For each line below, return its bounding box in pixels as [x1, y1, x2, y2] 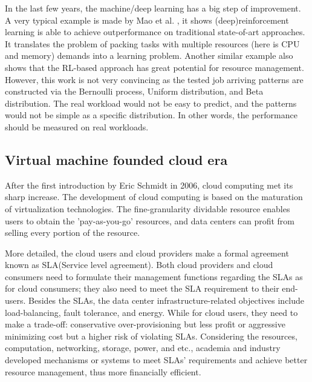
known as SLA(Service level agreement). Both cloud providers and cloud [5, 258, 273, 271]
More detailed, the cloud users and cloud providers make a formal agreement [5, 246, 289, 259]
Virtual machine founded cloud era [5, 150, 228, 169]
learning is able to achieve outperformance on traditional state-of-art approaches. [5, 25, 305, 38]
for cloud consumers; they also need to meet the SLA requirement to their [5, 282, 279, 295]
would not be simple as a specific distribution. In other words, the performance [5, 109, 297, 121]
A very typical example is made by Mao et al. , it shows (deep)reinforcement [5, 13, 289, 26]
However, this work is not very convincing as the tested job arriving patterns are [5, 73, 304, 85]
